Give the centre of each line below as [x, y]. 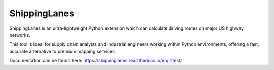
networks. [20, 35]
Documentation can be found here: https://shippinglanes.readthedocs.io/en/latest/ [96, 61]
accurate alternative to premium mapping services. [63, 51]
